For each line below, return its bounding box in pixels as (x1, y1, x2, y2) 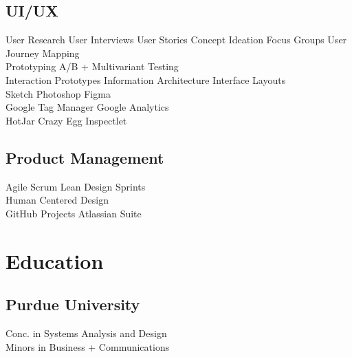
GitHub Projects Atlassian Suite (5, 206, 142, 220)
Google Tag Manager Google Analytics (5, 100, 169, 114)
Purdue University (5, 294, 140, 315)
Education (5, 246, 104, 274)
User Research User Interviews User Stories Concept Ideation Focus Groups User (5, 32, 347, 47)
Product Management (5, 147, 164, 168)
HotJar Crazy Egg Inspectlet (5, 113, 127, 127)
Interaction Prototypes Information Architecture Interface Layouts (5, 72, 286, 87)
